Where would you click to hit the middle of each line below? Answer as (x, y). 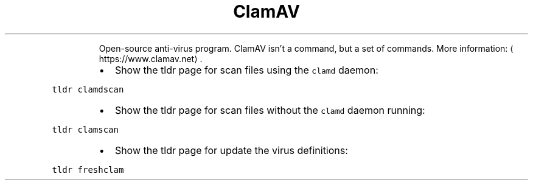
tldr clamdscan (88, 89)
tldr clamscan (85, 129)
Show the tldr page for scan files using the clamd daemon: (246, 70)
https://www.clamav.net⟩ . (151, 58)
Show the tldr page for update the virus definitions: (231, 150)
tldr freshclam (88, 169)
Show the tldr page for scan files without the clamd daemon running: (270, 110)
